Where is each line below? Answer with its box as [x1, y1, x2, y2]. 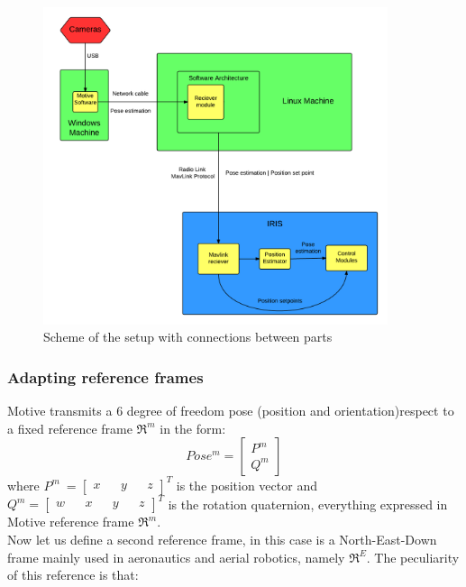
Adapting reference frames [7, 365, 204, 388]
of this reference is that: [7, 565, 139, 584]
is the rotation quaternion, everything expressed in [168, 494, 448, 513]
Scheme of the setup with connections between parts [43, 327, 333, 346]
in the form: [160, 418, 226, 437]
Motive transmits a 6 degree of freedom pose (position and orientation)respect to [7, 401, 454, 420]
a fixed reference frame [7, 418, 132, 437]
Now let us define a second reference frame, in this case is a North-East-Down [7, 529, 437, 548]
